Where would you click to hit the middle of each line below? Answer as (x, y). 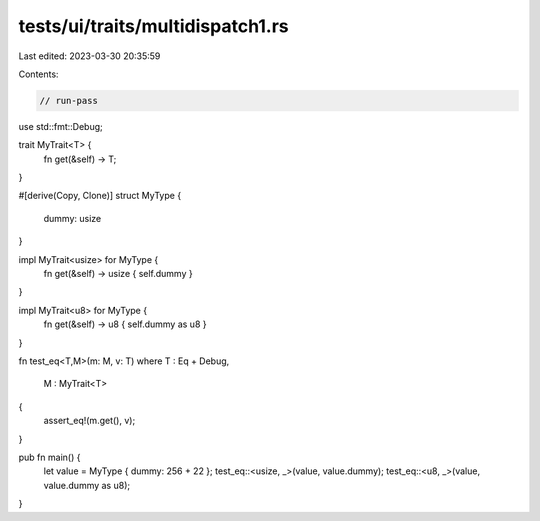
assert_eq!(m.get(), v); (89, 421)
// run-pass (69, 100)
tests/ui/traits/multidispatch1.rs (153, 26)
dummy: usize (72, 218)
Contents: (38, 74)
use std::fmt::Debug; (61, 126)
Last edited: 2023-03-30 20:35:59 (89, 56)
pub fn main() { (49, 457)
